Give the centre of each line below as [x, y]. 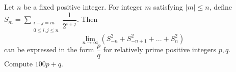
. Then [87, 19]
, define [220, 7]
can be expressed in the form [49, 49]
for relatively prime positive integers [160, 49]
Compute [18, 63]
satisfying [168, 7]
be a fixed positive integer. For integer [83, 7]
